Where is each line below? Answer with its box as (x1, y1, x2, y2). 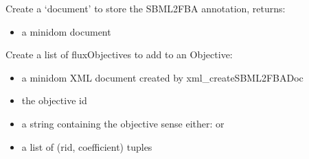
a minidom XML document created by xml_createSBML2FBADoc (21, 70, 304, 84)
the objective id (21, 93, 87, 108)
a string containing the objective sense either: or (21, 116, 225, 130)
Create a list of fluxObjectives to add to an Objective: (5, 47, 233, 62)
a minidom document (21, 24, 111, 38)
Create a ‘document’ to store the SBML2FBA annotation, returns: (5, 1, 286, 15)
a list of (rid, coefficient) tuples (21, 139, 152, 154)
